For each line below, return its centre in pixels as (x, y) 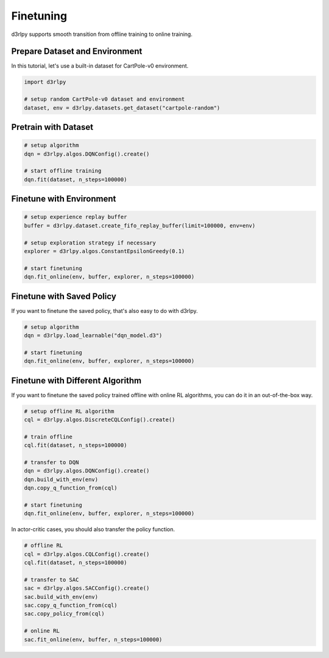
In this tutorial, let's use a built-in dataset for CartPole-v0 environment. (100, 66)
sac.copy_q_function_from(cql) (71, 606)
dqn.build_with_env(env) (61, 479)
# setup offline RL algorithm (69, 411)
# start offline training (63, 171)
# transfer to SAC (51, 580)
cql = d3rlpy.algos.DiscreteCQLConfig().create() (100, 420)
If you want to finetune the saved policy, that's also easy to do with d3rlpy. (104, 310)
